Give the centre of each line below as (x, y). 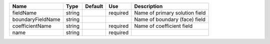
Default (94, 6)
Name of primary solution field (170, 13)
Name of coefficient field (163, 26)
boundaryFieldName (36, 19)
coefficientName (32, 26)
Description (148, 6)
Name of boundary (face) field (170, 19)
